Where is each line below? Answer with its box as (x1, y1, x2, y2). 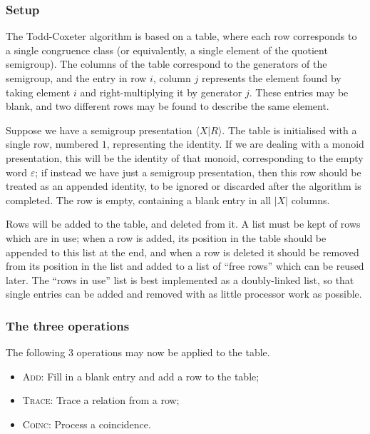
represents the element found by (201, 71, 341, 85)
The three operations (6, 316, 130, 334)
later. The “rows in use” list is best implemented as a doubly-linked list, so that (6, 272, 354, 287)
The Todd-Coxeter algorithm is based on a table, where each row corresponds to (6, 29, 357, 44)
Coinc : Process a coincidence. (22, 416, 151, 431)
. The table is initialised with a (222, 122, 357, 137)
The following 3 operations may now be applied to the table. (6, 345, 270, 360)
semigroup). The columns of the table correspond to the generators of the (6, 56, 327, 71)
